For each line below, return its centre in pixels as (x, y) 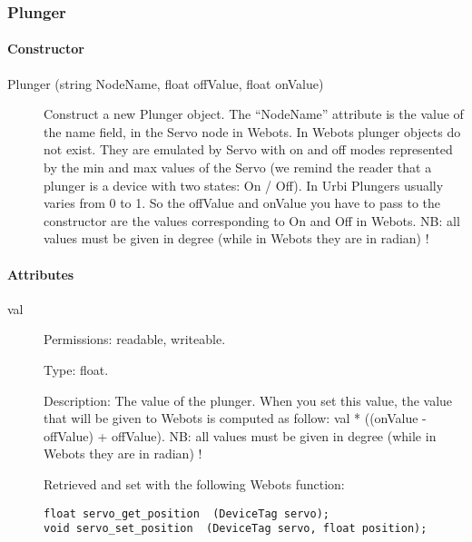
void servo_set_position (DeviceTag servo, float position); (236, 529)
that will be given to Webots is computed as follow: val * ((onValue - (235, 418)
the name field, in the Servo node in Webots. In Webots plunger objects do (252, 131)
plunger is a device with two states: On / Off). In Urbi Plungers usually (244, 185)
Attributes (41, 274)
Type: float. (76, 369)
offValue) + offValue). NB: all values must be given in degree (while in (240, 435)
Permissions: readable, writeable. (135, 339)
